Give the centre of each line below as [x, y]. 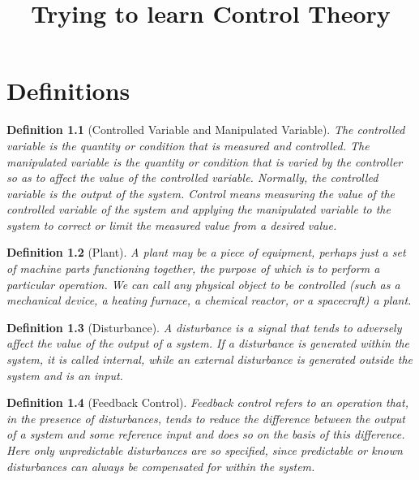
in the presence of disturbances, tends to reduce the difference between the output [206, 418]
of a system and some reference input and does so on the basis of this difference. [206, 434]
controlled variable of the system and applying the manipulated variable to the [199, 209]
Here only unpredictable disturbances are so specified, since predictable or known [205, 450]
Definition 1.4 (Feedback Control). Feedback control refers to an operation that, [207, 402]
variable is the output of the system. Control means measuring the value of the [201, 193]
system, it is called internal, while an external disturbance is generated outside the [210, 359]
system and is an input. [65, 375]
